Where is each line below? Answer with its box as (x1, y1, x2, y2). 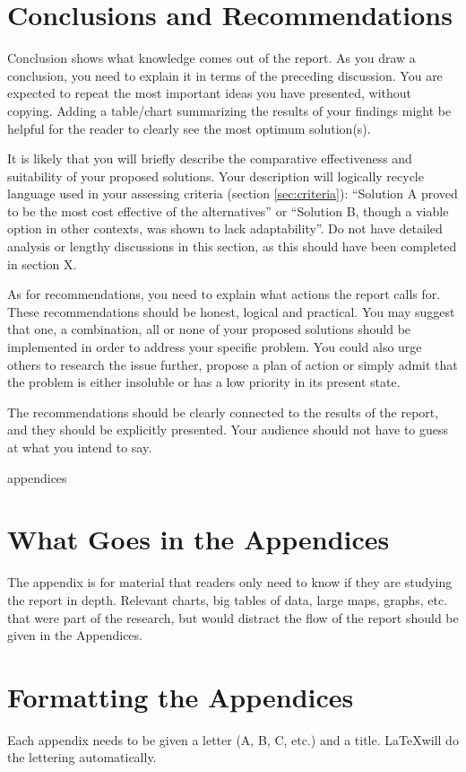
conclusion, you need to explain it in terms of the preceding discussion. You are (7, 66, 443, 84)
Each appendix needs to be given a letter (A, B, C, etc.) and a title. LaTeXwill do (7, 730, 459, 749)
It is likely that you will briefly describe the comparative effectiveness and (7, 149, 412, 168)
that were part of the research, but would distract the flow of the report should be (7, 608, 459, 627)
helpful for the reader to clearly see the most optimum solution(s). (7, 118, 371, 137)
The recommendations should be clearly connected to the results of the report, (7, 402, 439, 421)
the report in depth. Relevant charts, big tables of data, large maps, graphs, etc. (7, 590, 448, 609)
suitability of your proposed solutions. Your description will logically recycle (7, 166, 424, 185)
